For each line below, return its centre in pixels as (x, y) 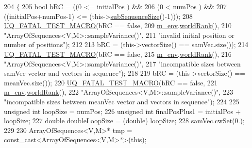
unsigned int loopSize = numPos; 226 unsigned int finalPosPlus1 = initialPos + (122, 111)
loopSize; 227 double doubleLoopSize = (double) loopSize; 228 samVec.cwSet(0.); (124, 121)
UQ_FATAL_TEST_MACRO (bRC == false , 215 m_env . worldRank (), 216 (118, 54)
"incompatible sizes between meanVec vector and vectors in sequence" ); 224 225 (122, 101)
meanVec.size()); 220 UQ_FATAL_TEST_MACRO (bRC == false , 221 (111, 82)
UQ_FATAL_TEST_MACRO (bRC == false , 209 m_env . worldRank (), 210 (118, 25)
